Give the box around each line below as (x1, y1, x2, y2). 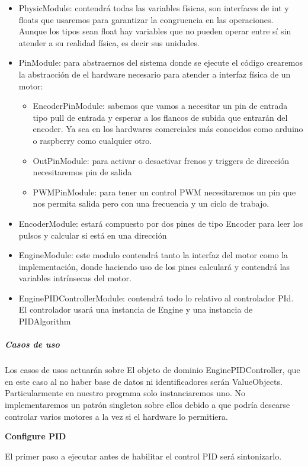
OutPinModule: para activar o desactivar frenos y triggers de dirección (33, 154, 289, 166)
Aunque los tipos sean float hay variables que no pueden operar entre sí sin (18, 25, 291, 37)
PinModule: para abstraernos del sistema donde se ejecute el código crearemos (18, 56, 303, 69)
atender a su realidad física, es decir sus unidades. (18, 36, 200, 49)
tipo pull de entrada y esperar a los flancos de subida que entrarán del (33, 111, 288, 123)
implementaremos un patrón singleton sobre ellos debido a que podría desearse (5, 398, 290, 410)
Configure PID (5, 430, 66, 442)
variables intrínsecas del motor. (18, 272, 131, 284)
